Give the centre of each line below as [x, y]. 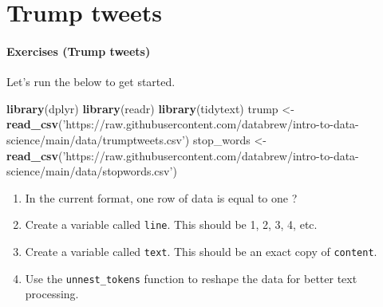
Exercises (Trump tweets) [79, 51]
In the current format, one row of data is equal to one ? [161, 197]
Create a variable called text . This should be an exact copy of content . [201, 251]
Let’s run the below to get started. [91, 82]
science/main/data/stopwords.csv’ [90, 171]
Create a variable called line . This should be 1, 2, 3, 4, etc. [171, 224]
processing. [52, 294]
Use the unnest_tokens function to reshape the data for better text [191, 278]
